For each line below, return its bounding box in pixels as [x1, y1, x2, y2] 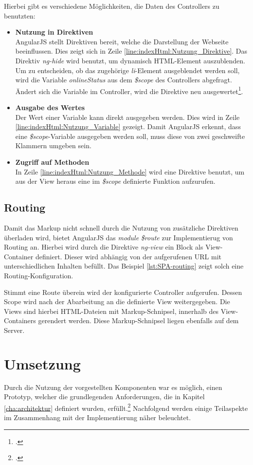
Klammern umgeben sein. [15, 140, 91, 151]
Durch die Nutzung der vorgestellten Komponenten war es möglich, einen [4, 382, 222, 392]
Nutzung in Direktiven [15, 27, 93, 37]
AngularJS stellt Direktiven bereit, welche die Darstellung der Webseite [15, 36, 229, 46]
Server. [4, 325, 25, 335]
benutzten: [4, 10, 36, 20]
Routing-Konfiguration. [4, 270, 73, 280]
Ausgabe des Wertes [15, 102, 85, 112]
